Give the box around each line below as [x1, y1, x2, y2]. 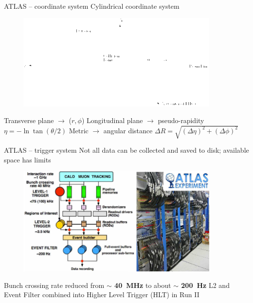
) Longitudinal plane [81, 115, 143, 125]
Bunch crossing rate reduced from [4, 280, 105, 290]
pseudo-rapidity [158, 115, 204, 125]
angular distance [103, 125, 153, 135]
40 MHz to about [114, 280, 171, 290]
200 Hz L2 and [181, 280, 230, 290]
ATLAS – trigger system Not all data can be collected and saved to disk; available [4, 145, 249, 155]
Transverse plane [4, 115, 54, 125]
